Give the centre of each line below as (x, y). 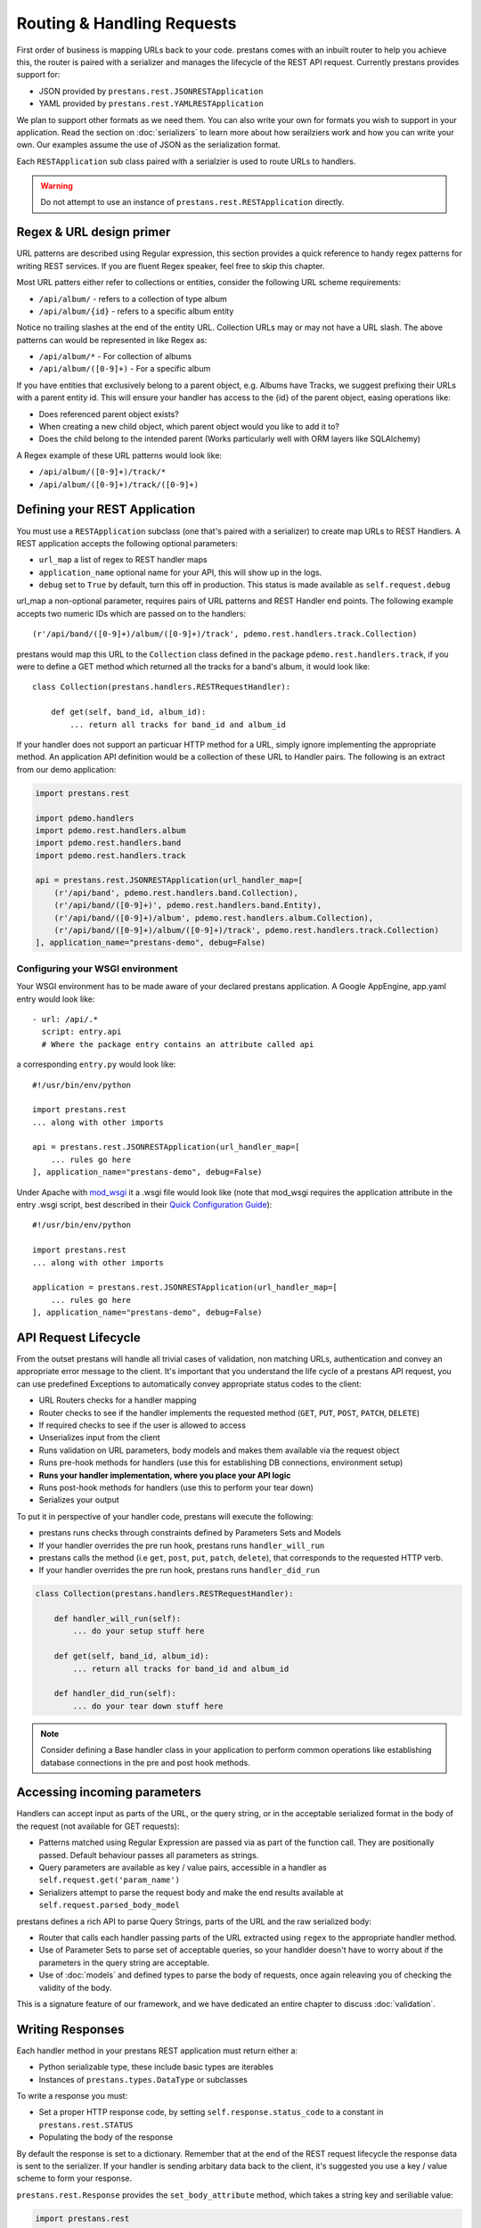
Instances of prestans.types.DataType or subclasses (143, 2079)
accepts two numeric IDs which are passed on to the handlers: (131, 613)
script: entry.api (82, 1032)
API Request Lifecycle (79, 1337)
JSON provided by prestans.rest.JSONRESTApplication (151, 91)
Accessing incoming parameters (109, 1793)
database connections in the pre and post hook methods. (146, 1762)
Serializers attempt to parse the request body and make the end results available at (191, 1892)
